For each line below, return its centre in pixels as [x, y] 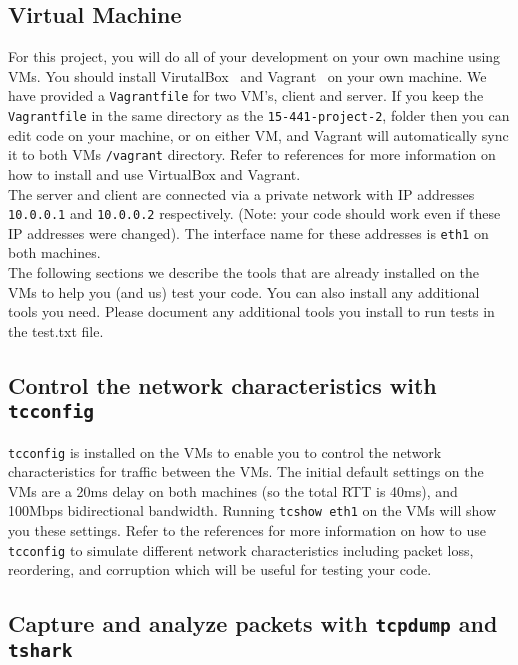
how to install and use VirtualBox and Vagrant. [154, 173]
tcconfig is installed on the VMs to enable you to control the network [225, 451]
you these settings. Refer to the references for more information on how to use [247, 530]
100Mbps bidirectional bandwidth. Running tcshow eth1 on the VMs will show [252, 510]
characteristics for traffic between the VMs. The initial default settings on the [246, 471]
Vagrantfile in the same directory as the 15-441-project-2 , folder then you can [259, 115]
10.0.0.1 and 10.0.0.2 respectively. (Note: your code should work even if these [254, 213]
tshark [40, 651]
